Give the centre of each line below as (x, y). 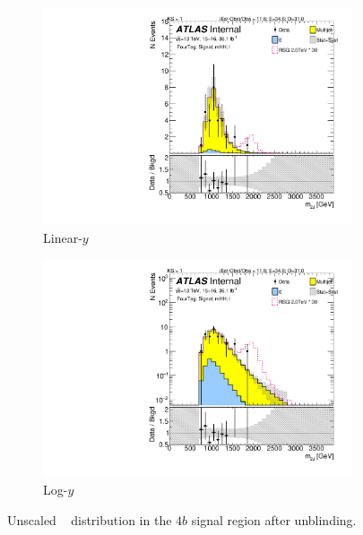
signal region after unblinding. (274, 519)
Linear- (63, 237)
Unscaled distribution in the (90, 519)
